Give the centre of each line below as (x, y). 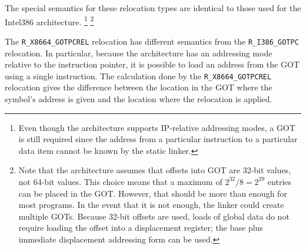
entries (280, 181)
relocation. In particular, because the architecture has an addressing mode (139, 53)
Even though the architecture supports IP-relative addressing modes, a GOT (157, 127)
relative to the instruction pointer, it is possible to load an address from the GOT (152, 64)
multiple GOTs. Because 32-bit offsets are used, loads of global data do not (154, 216)
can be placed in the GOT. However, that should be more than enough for (153, 193)
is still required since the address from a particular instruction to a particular (158, 139)
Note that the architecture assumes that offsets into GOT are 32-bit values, (155, 170)
